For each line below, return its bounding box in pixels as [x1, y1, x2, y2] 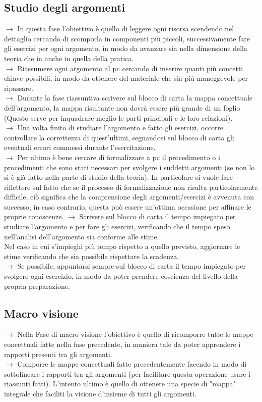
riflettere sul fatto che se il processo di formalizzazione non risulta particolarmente [4, 181, 258, 192]
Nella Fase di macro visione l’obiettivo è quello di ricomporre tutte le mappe [17, 329, 253, 339]
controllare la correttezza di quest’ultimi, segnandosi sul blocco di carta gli [4, 132, 234, 142]
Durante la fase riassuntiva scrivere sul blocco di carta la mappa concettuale [17, 92, 253, 103]
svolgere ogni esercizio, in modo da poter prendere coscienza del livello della [4, 271, 238, 281]
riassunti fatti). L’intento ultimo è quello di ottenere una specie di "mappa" [4, 378, 236, 389]
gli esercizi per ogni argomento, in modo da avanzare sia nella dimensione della [4, 43, 247, 54]
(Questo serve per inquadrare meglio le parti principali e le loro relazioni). [4, 112, 233, 123]
